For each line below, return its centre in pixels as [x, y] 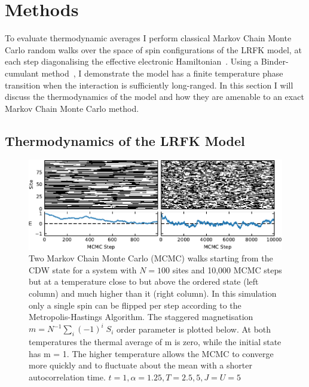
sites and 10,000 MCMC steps [227, 269]
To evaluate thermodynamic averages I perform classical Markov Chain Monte [148, 38]
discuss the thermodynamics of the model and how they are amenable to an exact [154, 97]
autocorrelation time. [67, 377]
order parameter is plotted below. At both [194, 329]
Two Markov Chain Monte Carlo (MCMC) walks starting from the [151, 258]
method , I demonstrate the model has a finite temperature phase [162, 73]
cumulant [22, 73]
